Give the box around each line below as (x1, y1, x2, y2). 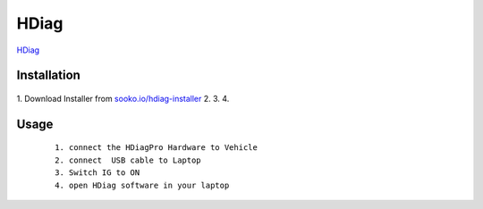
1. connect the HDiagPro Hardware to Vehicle (55, 143, 258, 153)
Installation (16, 68, 80, 83)
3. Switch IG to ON (55, 168, 140, 178)
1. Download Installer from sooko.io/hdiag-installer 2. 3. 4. (16, 93, 230, 104)
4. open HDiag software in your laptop (55, 180, 230, 190)
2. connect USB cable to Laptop (55, 155, 201, 165)
